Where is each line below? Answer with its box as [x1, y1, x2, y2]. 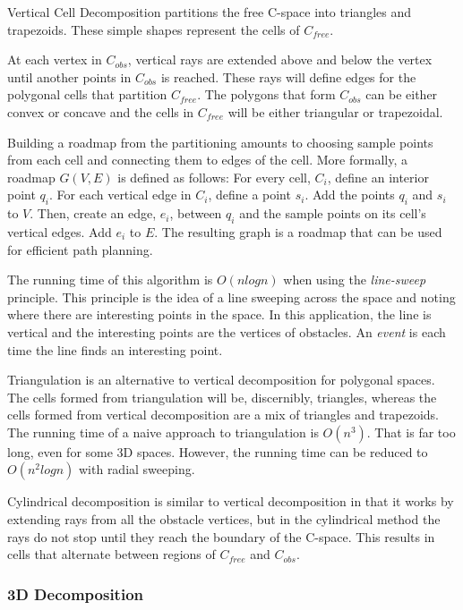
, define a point [208, 185, 291, 204]
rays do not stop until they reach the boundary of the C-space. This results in [7, 527, 435, 546]
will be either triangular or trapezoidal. [227, 102, 443, 121]
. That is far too [366, 422, 456, 441]
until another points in [7, 67, 132, 86]
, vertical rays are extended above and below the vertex [127, 50, 433, 69]
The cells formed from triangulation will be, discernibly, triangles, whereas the [7, 387, 437, 406]
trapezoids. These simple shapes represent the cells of [7, 20, 300, 38]
